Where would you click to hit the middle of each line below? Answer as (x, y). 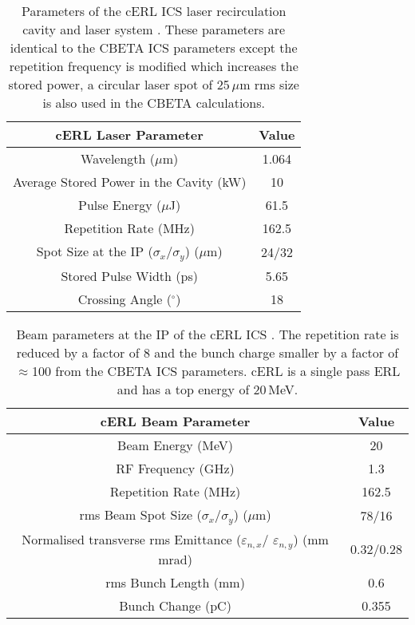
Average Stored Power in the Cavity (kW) (130, 182)
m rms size (269, 84)
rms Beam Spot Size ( (140, 514)
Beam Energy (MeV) (176, 445)
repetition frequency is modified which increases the (154, 66)
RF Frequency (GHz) (175, 468)
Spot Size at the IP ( (95, 251)
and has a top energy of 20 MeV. (207, 389)
